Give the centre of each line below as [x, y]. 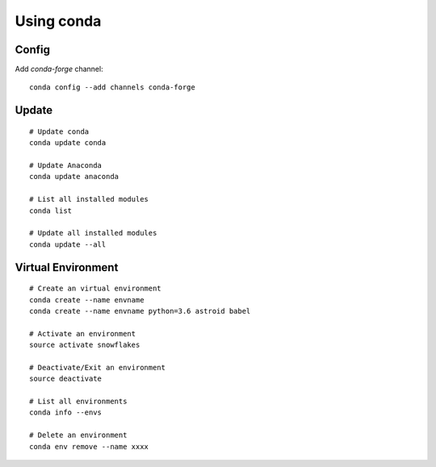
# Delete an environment [78, 435]
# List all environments [78, 402]
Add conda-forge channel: [59, 69]
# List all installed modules [89, 199]
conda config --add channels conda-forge [112, 88]
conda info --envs [66, 413]
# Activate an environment [83, 334]
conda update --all [68, 244]
